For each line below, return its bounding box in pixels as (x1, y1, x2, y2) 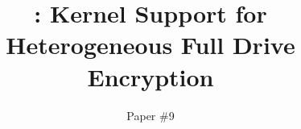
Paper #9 (126, 106, 175, 123)
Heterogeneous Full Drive (6, 28, 295, 61)
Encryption (87, 60, 214, 93)
